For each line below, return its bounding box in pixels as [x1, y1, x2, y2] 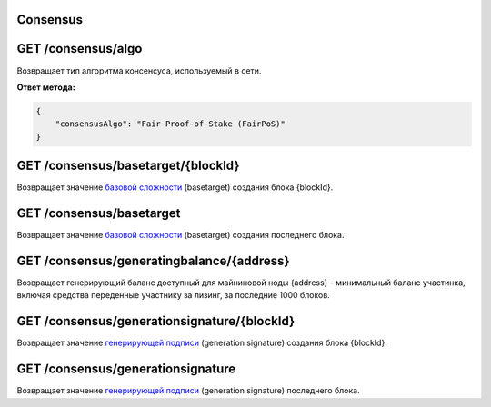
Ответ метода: [16, 82, 76, 93]
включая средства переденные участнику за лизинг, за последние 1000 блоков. [16, 290, 331, 301]
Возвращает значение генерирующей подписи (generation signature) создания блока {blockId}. [16, 337, 388, 349]
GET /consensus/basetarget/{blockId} [16, 158, 240, 174]
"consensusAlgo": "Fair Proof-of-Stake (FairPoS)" [55, 119, 286, 129]
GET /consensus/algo [16, 41, 143, 56]
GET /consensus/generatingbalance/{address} [16, 253, 290, 268]
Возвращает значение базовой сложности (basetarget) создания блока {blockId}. [16, 182, 334, 193]
